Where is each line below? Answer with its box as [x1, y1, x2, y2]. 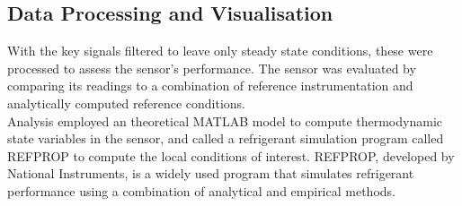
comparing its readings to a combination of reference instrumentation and [7, 76, 413, 95]
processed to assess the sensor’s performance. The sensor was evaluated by [7, 58, 416, 77]
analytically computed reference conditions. [7, 93, 246, 112]
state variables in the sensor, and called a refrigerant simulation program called [7, 129, 444, 148]
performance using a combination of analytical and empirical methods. [7, 181, 395, 200]
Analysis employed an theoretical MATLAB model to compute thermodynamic [7, 111, 442, 130]
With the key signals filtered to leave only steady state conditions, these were [7, 41, 433, 60]
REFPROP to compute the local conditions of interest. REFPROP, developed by [7, 146, 455, 165]
